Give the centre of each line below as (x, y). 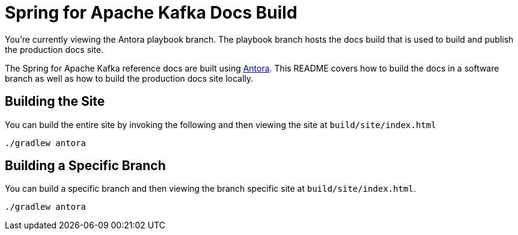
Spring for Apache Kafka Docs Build (151, 13)
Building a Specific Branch (85, 166)
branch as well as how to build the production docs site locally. (129, 78)
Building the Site (55, 102)
